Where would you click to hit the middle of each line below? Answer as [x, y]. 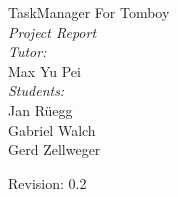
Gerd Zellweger [54, 149]
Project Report [52, 31]
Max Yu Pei [44, 70]
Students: [36, 90]
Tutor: [27, 51]
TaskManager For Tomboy [89, 12]
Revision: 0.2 [47, 182]
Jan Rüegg [40, 109]
